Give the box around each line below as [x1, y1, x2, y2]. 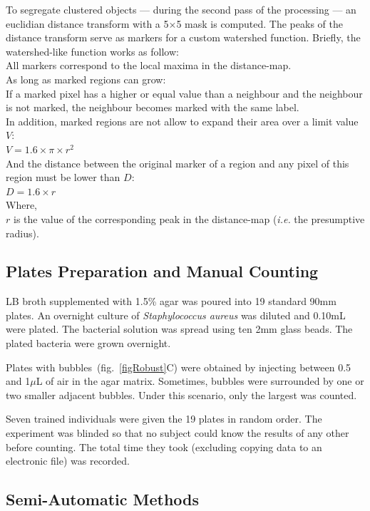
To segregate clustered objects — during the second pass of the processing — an [6, 2, 356, 16]
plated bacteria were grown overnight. [6, 336, 171, 351]
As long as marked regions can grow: [6, 71, 166, 86]
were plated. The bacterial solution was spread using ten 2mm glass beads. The [6, 321, 353, 336]
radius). [6, 225, 39, 240]
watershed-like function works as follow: [6, 43, 179, 58]
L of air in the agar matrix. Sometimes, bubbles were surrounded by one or [36, 373, 364, 388]
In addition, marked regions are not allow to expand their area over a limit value [6, 113, 359, 128]
